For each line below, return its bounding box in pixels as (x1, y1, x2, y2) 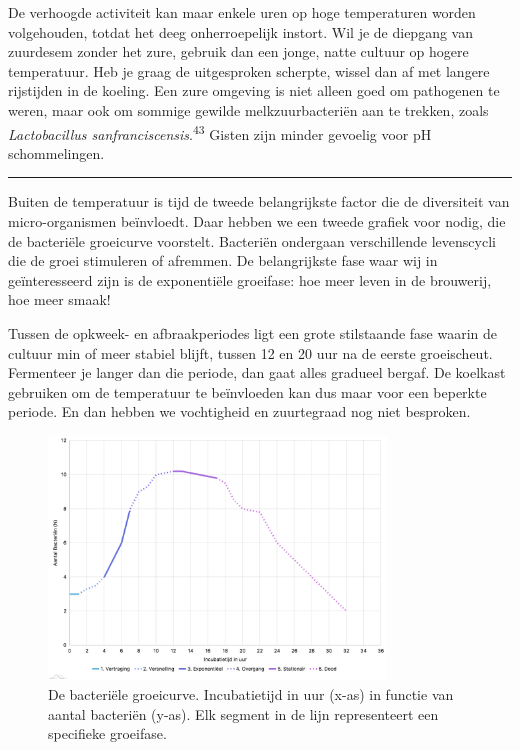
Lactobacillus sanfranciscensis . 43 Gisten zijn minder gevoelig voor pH (8, 120, 432, 144)
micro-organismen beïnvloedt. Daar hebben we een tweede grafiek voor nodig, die (8, 211, 506, 231)
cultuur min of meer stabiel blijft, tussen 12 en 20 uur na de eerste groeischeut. (8, 342, 493, 363)
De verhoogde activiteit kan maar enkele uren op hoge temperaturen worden (8, 2, 476, 22)
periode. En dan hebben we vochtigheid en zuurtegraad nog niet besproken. (8, 401, 471, 422)
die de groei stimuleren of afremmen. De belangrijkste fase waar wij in (8, 250, 438, 271)
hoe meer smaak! (8, 289, 111, 310)
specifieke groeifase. (48, 723, 167, 744)
